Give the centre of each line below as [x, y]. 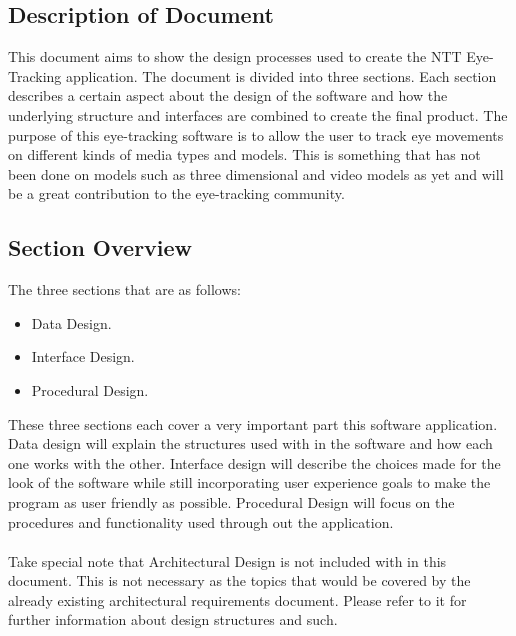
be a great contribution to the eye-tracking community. [176, 193]
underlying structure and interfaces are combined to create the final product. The [258, 114]
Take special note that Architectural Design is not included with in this [227, 560]
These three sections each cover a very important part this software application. [253, 423]
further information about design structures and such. [173, 619]
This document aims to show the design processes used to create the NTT [235, 56]
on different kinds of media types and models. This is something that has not [244, 154]
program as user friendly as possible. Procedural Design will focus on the [231, 501]
